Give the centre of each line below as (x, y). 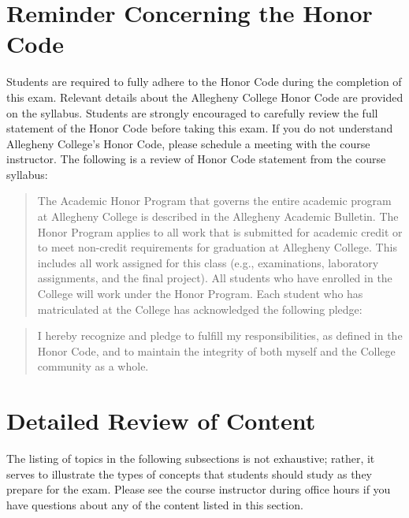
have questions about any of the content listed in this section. (155, 504)
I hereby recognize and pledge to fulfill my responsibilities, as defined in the (220, 335)
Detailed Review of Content (161, 421)
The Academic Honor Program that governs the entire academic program (214, 201)
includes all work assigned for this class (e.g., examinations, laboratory (208, 262)
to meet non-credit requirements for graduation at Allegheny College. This (217, 247)
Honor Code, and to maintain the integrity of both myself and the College (216, 350)
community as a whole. (93, 366)
